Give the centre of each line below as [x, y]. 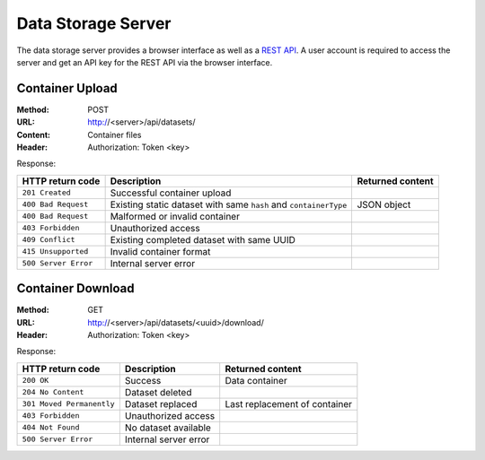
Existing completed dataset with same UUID [203, 239]
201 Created [46, 193]
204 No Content [53, 392]
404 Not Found [51, 427]
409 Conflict [48, 240]
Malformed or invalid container [175, 216]
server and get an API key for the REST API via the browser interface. [145, 62]
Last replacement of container [289, 404]
